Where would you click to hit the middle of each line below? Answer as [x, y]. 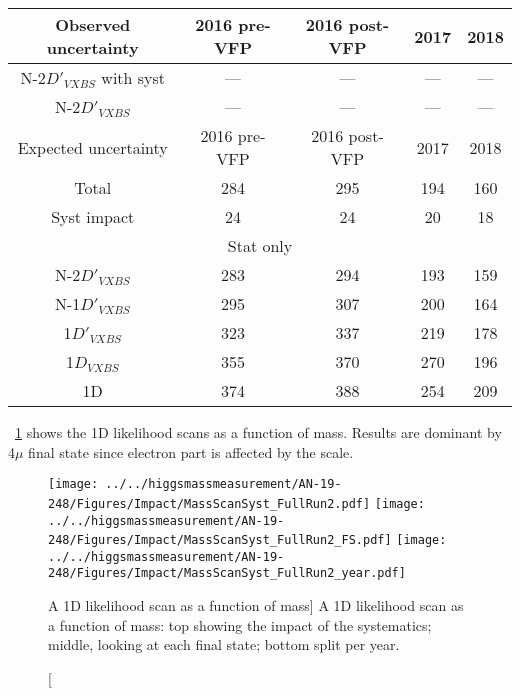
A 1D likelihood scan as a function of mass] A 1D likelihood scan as [256, 605]
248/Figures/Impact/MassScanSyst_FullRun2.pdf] [209, 503]
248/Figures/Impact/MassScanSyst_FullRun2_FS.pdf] [220, 540]
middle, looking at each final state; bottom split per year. [224, 644]
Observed [93, 24]
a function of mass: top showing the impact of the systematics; [240, 624]
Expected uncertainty [92, 147]
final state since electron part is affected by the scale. [191, 451]
